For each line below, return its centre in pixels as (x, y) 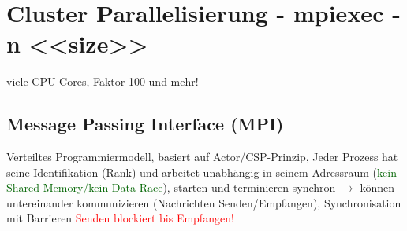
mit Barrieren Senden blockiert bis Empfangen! (120, 218)
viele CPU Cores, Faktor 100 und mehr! (103, 81)
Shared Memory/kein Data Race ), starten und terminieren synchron (171, 187)
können (377, 187)
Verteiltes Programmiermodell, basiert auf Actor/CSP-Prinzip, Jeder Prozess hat (202, 157)
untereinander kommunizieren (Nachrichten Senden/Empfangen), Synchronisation (204, 202)
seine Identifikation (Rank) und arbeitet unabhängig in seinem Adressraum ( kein (202, 172)
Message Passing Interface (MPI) (145, 124)
